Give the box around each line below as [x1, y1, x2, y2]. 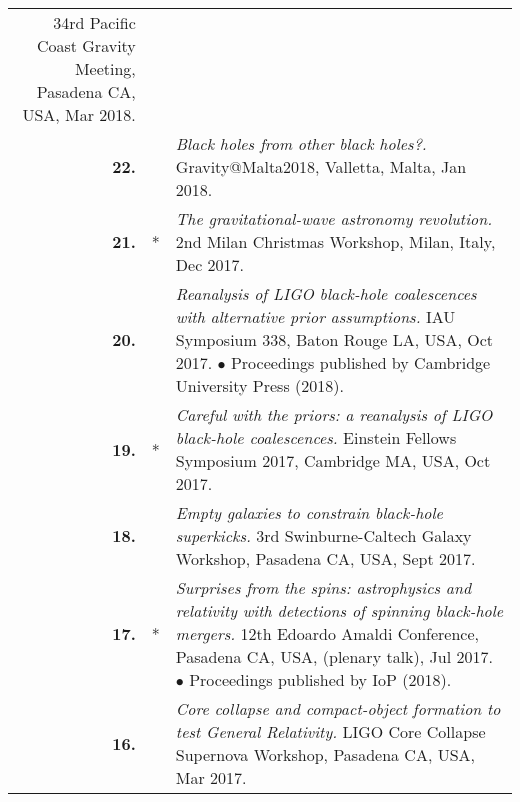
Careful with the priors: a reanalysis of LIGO [175, 403, 493, 426]
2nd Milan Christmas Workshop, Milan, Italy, [175, 230, 496, 253]
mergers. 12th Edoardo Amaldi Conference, [175, 622, 480, 645]
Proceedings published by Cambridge [230, 351, 491, 374]
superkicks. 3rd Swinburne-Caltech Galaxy [175, 524, 472, 547]
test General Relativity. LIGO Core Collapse [175, 720, 486, 743]
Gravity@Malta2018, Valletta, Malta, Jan [175, 155, 467, 178]
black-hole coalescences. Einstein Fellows [175, 426, 457, 449]
